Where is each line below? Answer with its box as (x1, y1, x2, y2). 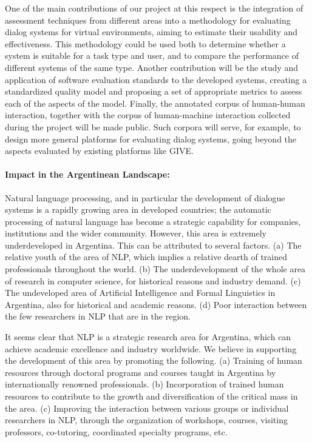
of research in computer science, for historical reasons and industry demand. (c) (5, 274, 301, 287)
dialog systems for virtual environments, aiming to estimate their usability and (5, 25, 298, 38)
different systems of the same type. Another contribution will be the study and (5, 61, 299, 73)
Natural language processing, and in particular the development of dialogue (5, 191, 285, 204)
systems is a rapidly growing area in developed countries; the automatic (5, 203, 271, 216)
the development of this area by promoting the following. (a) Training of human (5, 354, 302, 367)
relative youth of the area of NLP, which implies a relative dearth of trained (5, 250, 288, 263)
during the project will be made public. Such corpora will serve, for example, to (5, 120, 301, 133)
